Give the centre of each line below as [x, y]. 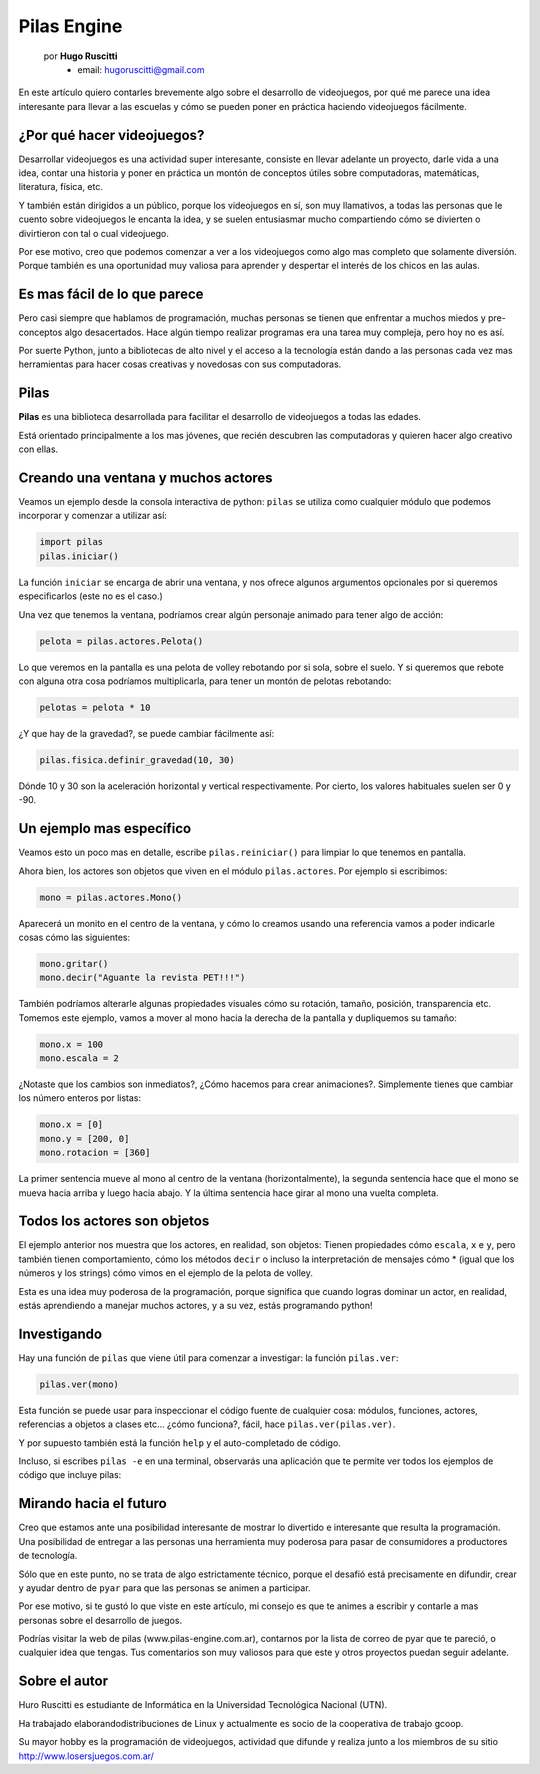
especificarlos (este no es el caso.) [91, 596]
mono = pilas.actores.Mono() [111, 897]
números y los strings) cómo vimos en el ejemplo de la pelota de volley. [166, 1273]
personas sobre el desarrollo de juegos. [100, 1620]
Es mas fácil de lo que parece [111, 294]
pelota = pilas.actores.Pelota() [121, 641]
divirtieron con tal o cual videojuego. [93, 233]
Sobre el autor [63, 1681]
